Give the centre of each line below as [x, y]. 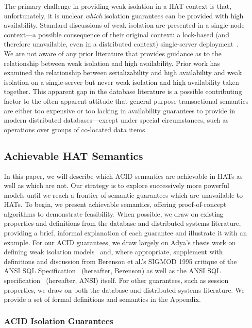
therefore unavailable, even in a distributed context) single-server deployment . [121, 44]
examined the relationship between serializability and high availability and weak [123, 72]
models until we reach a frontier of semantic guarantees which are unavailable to [123, 195]
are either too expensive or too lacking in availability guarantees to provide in [119, 110]
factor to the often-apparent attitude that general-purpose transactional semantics [126, 101]
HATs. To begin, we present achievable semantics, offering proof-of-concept [115, 204]
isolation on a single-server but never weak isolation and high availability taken [122, 82]
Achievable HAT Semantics [74, 155]
